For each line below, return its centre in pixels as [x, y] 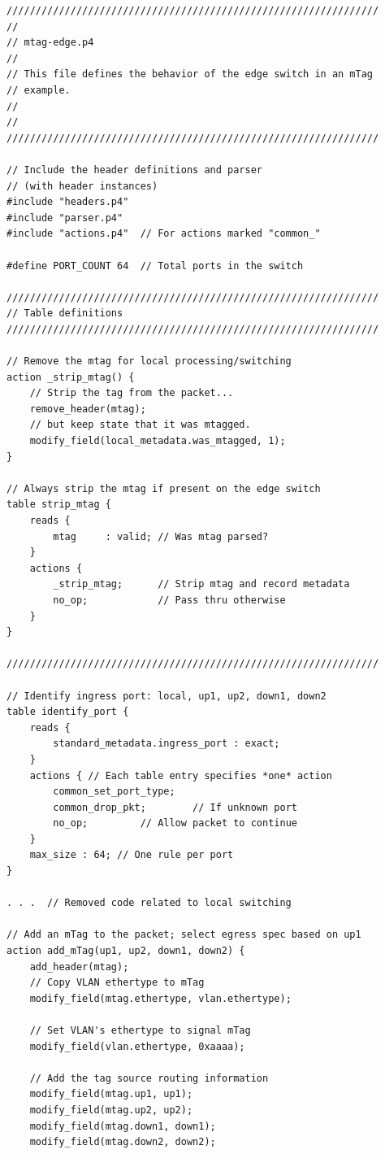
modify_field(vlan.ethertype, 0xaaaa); [137, 1046]
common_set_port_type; [114, 792]
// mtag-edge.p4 [50, 43]
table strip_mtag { [59, 505]
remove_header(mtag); [88, 409]
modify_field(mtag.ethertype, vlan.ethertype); [160, 998]
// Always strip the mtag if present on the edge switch [164, 488]
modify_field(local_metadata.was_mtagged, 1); [158, 441]
